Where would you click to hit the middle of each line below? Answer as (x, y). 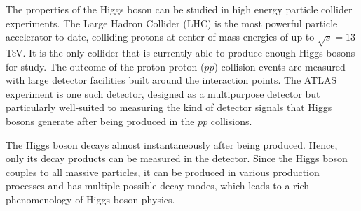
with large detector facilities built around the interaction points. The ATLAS (171, 80)
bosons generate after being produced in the (100, 121)
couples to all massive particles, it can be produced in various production (163, 172)
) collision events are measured (280, 66)
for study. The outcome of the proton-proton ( (105, 66)
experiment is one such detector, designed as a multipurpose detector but (163, 93)
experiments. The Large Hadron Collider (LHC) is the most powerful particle (172, 23)
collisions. (231, 121)
